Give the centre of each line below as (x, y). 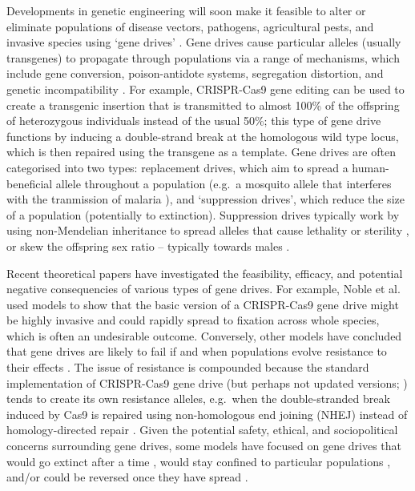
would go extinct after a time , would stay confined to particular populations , (199, 461)
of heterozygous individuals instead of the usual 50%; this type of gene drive (194, 121)
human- (371, 167)
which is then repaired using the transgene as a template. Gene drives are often (201, 152)
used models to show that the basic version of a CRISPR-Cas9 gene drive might (203, 304)
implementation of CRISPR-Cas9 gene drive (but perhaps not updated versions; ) (207, 382)
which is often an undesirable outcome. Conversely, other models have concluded (204, 335)
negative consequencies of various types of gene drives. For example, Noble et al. (203, 289)
